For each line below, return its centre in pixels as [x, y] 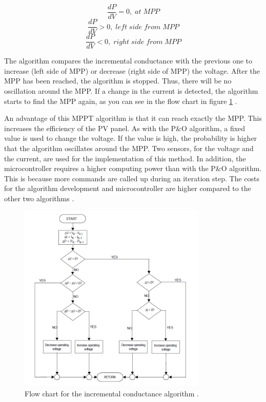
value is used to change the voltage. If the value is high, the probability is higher [131, 138]
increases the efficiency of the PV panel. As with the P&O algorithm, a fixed [125, 128]
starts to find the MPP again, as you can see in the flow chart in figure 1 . [121, 101]
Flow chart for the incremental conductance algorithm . [112, 393]
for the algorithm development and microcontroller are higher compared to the [128, 188]
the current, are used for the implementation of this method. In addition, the [125, 158]
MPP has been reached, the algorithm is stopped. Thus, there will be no [118, 81]
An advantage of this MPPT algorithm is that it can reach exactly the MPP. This [133, 118]
